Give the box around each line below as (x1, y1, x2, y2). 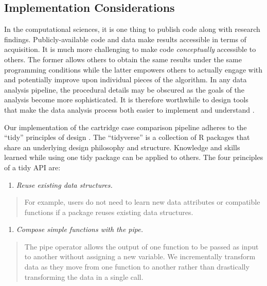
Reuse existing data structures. (16, 179, 113, 190)
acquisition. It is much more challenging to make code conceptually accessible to (4, 44, 256, 55)
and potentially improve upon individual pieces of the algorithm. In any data (4, 74, 247, 85)
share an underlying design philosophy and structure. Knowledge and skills (4, 141, 240, 152)
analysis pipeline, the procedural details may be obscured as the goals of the (4, 84, 244, 95)
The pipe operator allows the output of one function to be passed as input (24, 241, 259, 252)
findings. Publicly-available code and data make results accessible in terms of (4, 33, 246, 44)
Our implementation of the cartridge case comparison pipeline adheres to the (4, 121, 247, 132)
